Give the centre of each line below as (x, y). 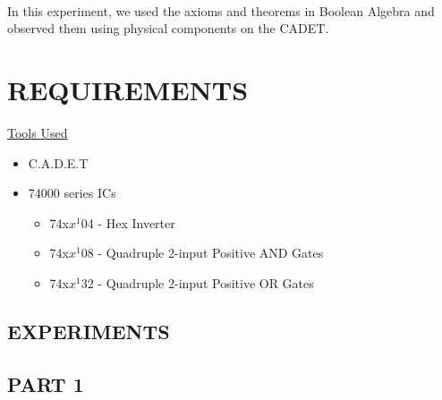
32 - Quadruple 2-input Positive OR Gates (197, 282)
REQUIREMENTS (128, 89)
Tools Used (38, 132)
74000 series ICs (72, 193)
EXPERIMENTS (89, 331)
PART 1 (46, 383)
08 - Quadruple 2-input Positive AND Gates (202, 253)
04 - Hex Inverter (128, 222)
